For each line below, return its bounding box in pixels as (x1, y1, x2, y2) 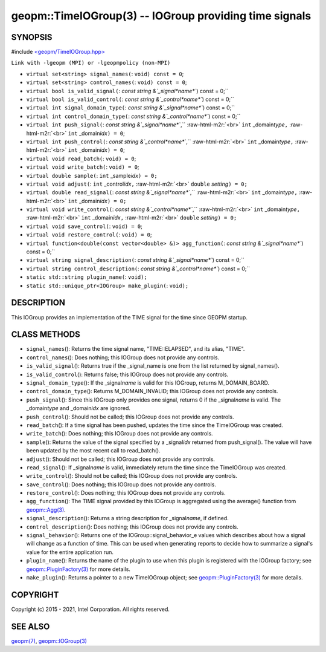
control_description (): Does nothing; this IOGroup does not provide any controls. (26, 523, 238, 530)
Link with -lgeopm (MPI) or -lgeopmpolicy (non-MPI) (11, 59, 171, 67)
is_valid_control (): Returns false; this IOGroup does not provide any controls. (26, 371, 229, 378)
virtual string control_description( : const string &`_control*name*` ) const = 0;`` (26, 265, 251, 272)
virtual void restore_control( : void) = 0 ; (26, 231, 152, 238)
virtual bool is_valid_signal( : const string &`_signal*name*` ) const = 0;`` (26, 87, 229, 94)
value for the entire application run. (26, 548, 114, 556)
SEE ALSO (11, 621, 50, 631)
